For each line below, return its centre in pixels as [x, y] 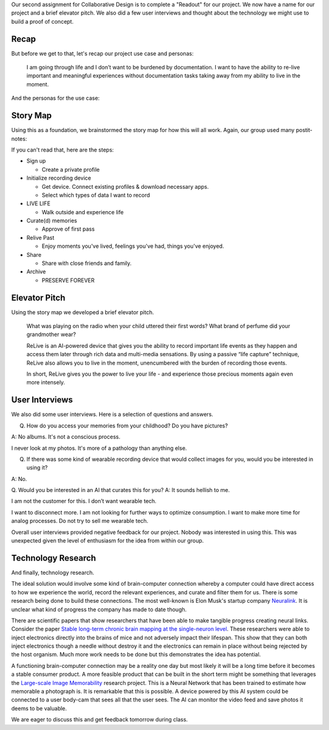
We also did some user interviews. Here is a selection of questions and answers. [112, 415]
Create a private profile [71, 169]
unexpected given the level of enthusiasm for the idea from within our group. [108, 541]
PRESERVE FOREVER [68, 280]
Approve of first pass [68, 229]
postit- [304, 130]
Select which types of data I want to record [96, 195]
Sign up [36, 161]
